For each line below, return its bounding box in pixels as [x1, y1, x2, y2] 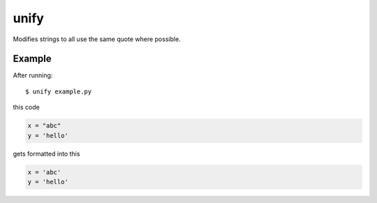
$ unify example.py [25, 87, 92, 96]
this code [13, 103, 40, 112]
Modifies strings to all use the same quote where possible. [13, 35, 181, 43]
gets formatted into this [13, 149, 80, 158]
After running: [13, 71, 53, 80]
